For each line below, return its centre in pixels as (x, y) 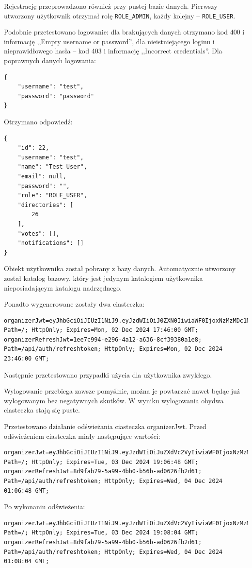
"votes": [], (39, 233)
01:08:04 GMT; (27, 561)
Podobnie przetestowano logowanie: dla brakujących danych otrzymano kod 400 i (124, 32)
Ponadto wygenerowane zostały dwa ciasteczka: (74, 304)
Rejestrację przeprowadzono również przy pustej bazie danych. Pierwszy (111, 6)
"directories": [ (46, 205)
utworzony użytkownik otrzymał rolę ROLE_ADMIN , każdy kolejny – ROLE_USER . (120, 15)
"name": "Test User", (52, 167)
